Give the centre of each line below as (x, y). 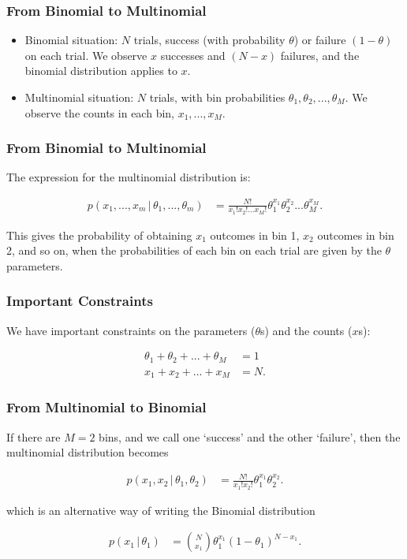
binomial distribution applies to (101, 71)
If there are (34, 436)
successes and (193, 55)
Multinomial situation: (79, 97)
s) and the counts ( (306, 330)
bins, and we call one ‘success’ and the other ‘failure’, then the (250, 436)
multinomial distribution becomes (88, 452)
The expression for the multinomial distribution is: (129, 177)
